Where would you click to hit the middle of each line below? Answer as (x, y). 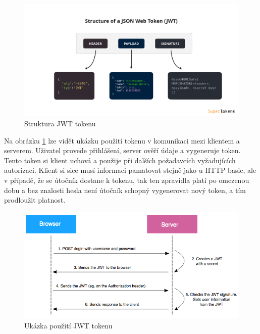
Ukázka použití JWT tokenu (68, 325)
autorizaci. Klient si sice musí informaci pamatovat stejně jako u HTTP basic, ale (130, 170)
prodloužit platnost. (35, 200)
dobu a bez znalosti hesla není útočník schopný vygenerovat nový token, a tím (125, 190)
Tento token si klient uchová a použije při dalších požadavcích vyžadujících (120, 160)
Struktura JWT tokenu (60, 123)
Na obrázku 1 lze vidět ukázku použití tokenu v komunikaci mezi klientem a (122, 140)
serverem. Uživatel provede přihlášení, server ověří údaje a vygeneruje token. (122, 150)
